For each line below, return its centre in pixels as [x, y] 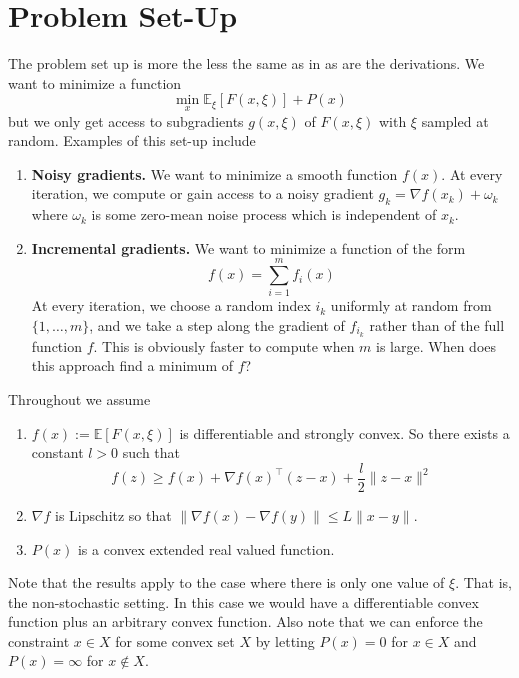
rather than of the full [437, 325]
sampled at [455, 120]
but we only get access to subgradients [126, 120]
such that [151, 452]
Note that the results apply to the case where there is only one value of [226, 582]
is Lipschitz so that [113, 514]
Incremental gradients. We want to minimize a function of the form [248, 247]
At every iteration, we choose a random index [171, 305]
